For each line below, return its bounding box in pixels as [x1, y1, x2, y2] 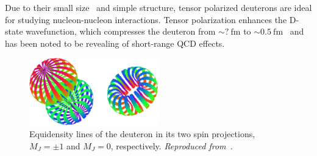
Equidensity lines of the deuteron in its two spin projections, [29, 127, 255, 140]
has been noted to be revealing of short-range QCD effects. [5, 36, 225, 49]
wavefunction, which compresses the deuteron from [26, 25, 216, 38]
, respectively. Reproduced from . [110, 139, 233, 152]
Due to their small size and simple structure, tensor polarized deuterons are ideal [5, 1, 312, 13]
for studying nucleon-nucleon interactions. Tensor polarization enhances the [5, 13, 287, 25]
